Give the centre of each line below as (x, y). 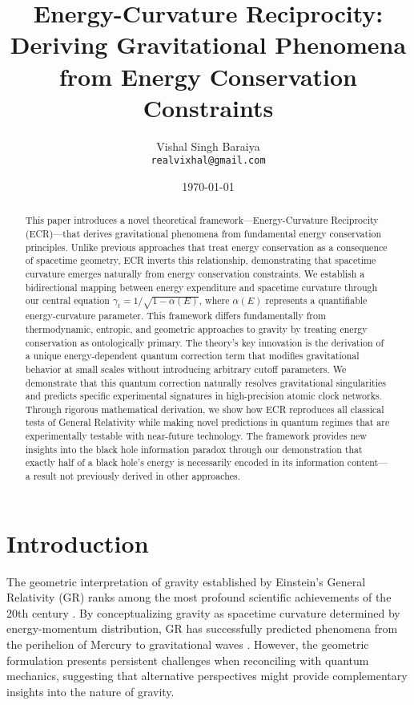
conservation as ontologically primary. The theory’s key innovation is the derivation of (205, 342)
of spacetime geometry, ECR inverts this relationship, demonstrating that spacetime (201, 260)
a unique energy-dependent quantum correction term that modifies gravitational (192, 356)
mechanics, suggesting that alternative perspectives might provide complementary (207, 676)
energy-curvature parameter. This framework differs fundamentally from (175, 316)
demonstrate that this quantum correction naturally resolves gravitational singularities (205, 382)
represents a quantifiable (316, 300)
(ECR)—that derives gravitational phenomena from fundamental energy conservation (203, 233)
